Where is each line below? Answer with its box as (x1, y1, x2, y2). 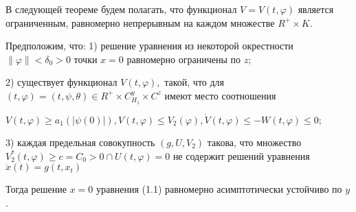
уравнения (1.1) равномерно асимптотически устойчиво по (96, 182, 342, 196)
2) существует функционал (5, 75, 118, 89)
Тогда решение (5, 182, 67, 196)
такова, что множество (207, 135, 302, 150)
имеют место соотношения (164, 88, 276, 102)
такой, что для (164, 75, 225, 89)
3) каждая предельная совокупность (5, 135, 155, 150)
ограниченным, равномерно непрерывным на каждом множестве (5, 15, 275, 30)
